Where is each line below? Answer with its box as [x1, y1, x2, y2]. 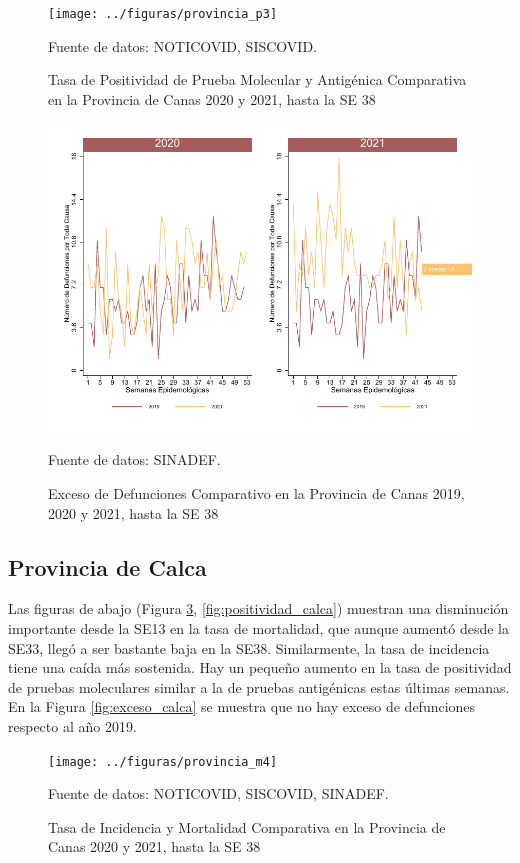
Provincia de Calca [8, 551, 207, 582]
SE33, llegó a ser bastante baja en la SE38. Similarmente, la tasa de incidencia [8, 637, 490, 658]
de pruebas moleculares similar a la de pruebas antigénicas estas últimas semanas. [8, 676, 510, 697]
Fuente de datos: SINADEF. [48, 449, 221, 470]
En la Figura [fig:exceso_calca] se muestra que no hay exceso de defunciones [8, 696, 476, 717]
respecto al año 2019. [8, 715, 137, 736]
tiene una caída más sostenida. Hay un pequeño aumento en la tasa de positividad [8, 657, 512, 678]
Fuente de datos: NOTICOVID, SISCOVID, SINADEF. [48, 783, 389, 804]
